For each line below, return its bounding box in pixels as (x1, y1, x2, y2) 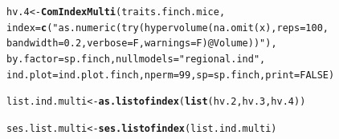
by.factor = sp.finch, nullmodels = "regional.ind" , (6, 53, 266, 65)
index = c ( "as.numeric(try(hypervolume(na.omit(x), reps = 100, (6, 22, 329, 34)
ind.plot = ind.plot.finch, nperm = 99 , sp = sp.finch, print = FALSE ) (6, 69, 335, 81)
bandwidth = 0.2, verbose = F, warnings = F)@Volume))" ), (6, 38, 277, 50)
